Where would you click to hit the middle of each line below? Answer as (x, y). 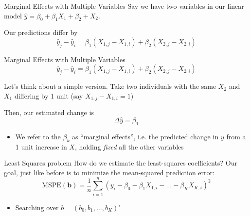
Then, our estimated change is (49, 112)
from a (236, 136)
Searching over (37, 207)
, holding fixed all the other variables (129, 146)
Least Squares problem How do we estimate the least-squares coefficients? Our (121, 163)
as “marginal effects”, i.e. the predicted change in (145, 136)
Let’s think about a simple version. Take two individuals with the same (110, 86)
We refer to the (38, 136)
